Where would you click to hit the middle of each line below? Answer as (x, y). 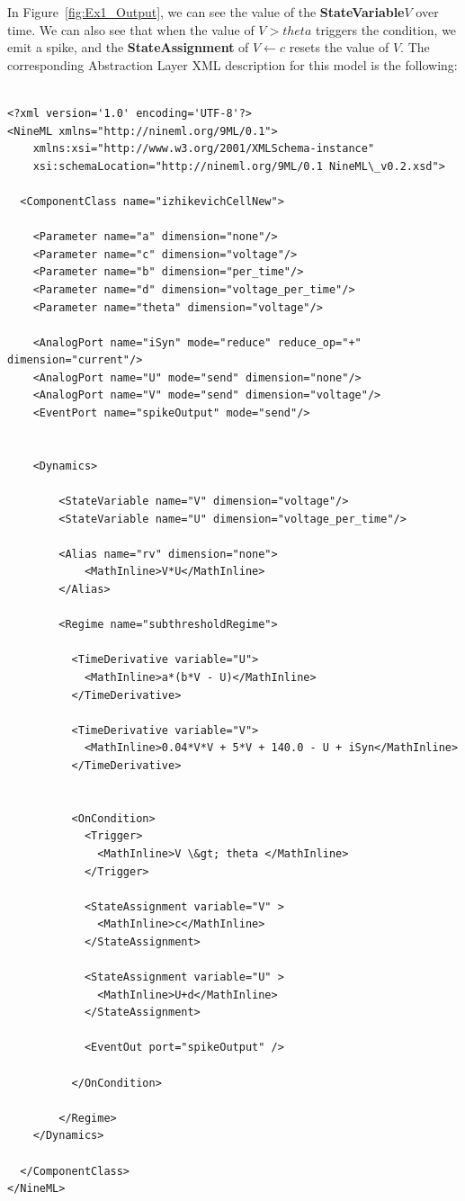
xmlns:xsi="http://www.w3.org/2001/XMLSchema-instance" (204, 149)
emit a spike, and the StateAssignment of (128, 47)
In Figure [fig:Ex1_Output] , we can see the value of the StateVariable (206, 12)
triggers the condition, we (386, 29)
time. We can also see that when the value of (131, 29)
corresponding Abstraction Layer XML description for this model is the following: (232, 64)
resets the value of (339, 47)
